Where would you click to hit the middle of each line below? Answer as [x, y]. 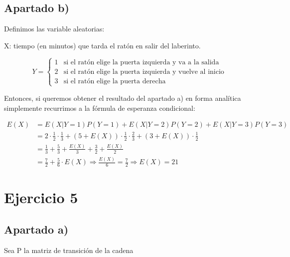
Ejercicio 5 [41, 197]
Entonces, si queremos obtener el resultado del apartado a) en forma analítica [123, 98]
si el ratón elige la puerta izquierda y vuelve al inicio [144, 72]
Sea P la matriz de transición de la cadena [69, 250]
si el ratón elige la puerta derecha [115, 81]
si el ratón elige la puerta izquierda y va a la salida [141, 62]
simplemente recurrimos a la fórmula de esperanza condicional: [100, 108]
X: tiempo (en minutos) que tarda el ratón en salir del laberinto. [102, 45]
